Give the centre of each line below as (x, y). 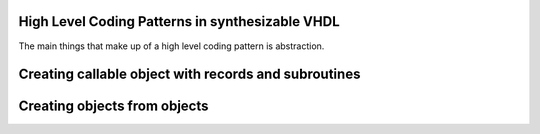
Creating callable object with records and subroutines (189, 74)
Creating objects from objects (113, 106)
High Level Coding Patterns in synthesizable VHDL (179, 21)
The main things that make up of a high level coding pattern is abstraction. (171, 46)
